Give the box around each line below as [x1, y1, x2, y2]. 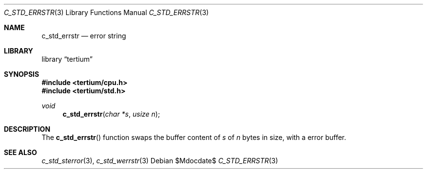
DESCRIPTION [4, 125, 51, 133]
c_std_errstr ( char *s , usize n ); [62, 110, 160, 118]
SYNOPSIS [4, 70, 39, 78]
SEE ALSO [4, 148, 37, 156]
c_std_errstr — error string [41, 32, 126, 40]
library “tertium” [41, 55, 93, 63]
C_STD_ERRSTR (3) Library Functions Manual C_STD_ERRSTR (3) [4, 8, 209, 17]
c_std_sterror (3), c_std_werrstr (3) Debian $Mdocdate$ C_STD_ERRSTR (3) [41, 156, 278, 165]
